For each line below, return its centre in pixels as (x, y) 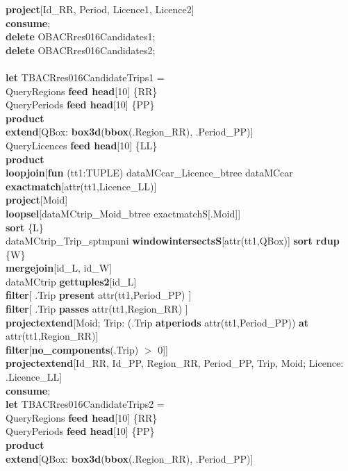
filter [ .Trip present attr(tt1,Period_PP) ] (99, 295)
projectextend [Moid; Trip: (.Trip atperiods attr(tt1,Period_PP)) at (157, 322)
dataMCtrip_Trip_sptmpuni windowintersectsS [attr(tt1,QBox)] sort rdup (173, 241)
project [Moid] (37, 200)
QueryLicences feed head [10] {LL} (82, 145)
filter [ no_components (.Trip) (72, 349)
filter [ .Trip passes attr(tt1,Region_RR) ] (97, 309)
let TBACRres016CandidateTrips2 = (85, 404)
